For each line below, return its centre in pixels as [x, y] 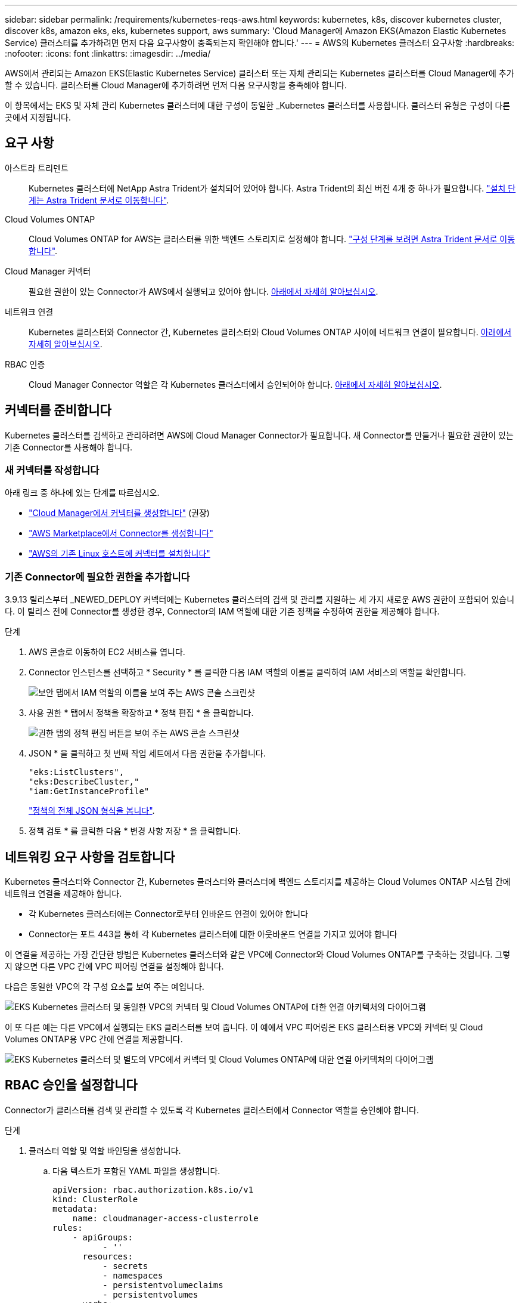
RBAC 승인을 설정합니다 [71, 1085]
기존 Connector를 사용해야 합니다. [69, 447]
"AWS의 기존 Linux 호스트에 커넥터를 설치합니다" [119, 554]
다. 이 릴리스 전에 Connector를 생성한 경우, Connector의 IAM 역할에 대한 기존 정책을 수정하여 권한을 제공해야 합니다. [222, 612]
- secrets [125, 1266]
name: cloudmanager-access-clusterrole [165, 1218]
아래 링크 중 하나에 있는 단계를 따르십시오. [82, 493]
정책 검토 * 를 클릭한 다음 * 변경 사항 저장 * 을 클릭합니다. [135, 831]
